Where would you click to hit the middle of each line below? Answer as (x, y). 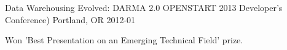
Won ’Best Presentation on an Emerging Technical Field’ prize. (124, 40)
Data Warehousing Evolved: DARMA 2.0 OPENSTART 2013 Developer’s (144, 7)
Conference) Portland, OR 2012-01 (70, 19)
